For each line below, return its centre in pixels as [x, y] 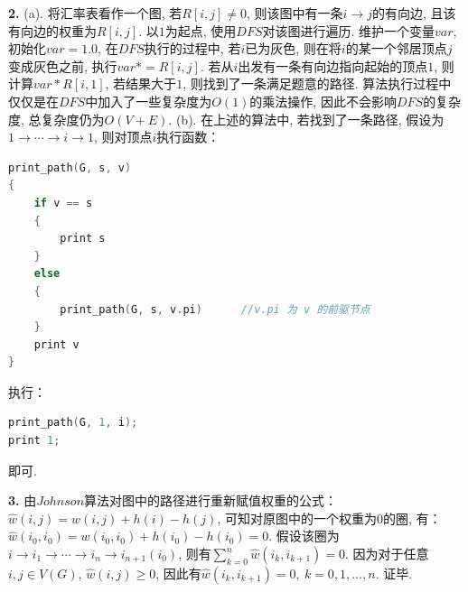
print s [83, 239]
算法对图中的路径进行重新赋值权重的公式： [211, 500]
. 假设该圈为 [304, 536]
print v [56, 344]
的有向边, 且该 [414, 13]
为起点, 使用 [201, 30]
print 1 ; [34, 441]
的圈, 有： [412, 518]
